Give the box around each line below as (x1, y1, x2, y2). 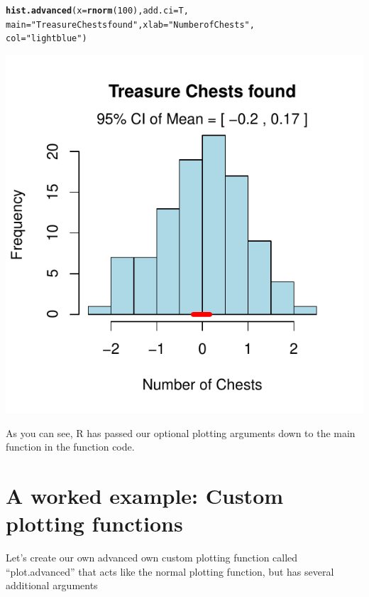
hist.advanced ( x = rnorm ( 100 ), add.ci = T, (6, 6, 189, 16)
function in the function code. (6, 439, 135, 454)
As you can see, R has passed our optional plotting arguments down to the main (6, 425, 356, 440)
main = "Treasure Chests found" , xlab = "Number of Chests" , (6, 19, 255, 30)
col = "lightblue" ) (6, 33, 87, 44)
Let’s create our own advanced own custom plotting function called (6, 550, 298, 565)
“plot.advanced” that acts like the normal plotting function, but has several (6, 564, 334, 579)
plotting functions (6, 509, 183, 538)
